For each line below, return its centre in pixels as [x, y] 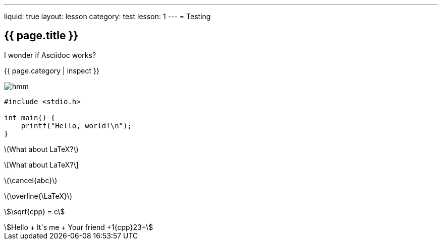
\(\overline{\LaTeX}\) [38, 196]
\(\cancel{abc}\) [31, 180]
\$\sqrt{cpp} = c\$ [35, 211]
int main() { [30, 117]
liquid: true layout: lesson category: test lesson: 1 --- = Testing [107, 16]
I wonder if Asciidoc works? [50, 55]
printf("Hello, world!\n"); [76, 126]
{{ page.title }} [41, 36]
